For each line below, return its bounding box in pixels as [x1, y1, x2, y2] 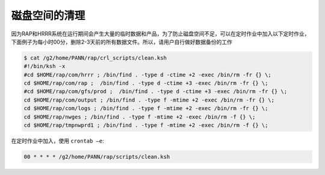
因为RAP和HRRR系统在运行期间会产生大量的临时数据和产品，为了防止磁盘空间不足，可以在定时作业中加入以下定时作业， [11, 30, 310, 37]
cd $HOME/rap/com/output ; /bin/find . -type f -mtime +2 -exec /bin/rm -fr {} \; [23, 96, 275, 103]
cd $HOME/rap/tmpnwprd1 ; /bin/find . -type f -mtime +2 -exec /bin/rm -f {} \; [23, 122, 268, 129]
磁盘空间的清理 [11, 9, 85, 22]
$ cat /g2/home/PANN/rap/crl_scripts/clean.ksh [23, 54, 167, 61]
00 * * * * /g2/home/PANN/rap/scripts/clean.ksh [23, 153, 170, 161]
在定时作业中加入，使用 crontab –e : [11, 137, 105, 144]
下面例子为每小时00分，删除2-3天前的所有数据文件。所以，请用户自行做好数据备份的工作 [11, 38, 233, 45]
